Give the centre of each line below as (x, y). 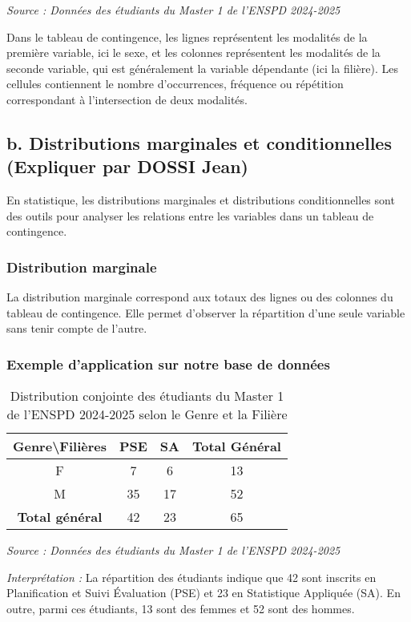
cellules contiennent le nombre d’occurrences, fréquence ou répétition (175, 84)
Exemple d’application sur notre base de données (168, 364)
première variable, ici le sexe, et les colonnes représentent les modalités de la (193, 53)
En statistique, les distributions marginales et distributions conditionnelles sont (201, 200)
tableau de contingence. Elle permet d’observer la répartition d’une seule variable (206, 312)
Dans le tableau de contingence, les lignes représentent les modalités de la (187, 36)
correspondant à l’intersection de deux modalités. (127, 99)
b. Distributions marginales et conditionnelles (199, 142)
